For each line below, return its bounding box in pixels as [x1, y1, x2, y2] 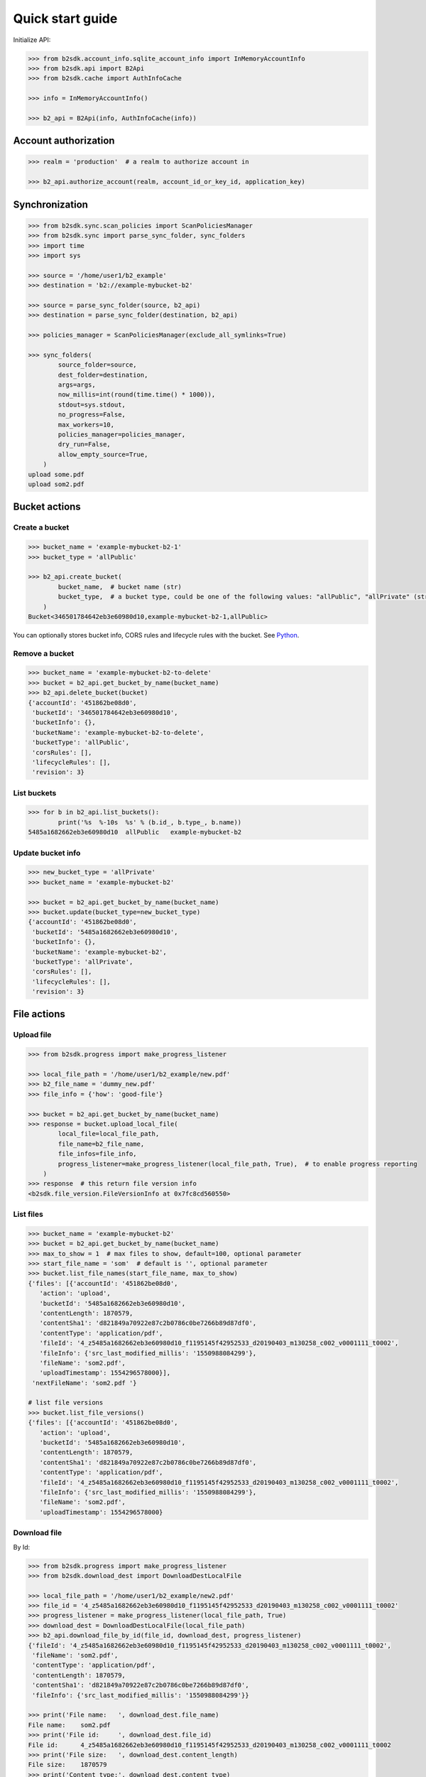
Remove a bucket [13, 648, 75, 658]
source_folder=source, [58, 361, 138, 369]
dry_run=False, [58, 441, 111, 449]
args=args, [58, 381, 96, 389]
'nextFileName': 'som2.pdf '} [32, 1379, 138, 1387]
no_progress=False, [58, 411, 126, 419]
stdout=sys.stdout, [58, 400, 126, 409]
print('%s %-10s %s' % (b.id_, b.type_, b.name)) [58, 818, 242, 826]
